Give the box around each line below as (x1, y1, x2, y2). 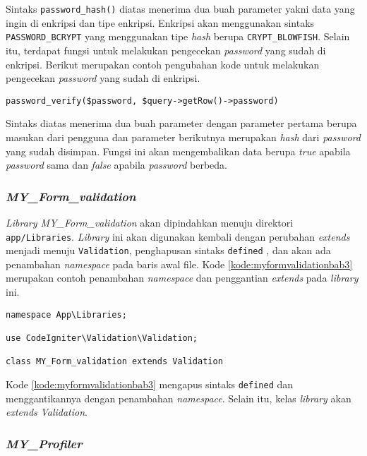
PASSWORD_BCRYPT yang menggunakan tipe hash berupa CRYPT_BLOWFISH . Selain (6, 29, 350, 44)
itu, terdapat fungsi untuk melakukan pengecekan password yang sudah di (6, 42, 326, 57)
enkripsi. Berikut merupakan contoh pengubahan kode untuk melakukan (6, 56, 320, 71)
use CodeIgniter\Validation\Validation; (6, 332, 198, 343)
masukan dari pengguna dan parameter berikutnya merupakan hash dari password (6, 129, 361, 144)
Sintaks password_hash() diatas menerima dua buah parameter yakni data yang (6, 1, 355, 16)
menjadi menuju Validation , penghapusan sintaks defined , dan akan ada (6, 243, 331, 258)
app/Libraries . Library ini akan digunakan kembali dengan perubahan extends (6, 229, 350, 244)
